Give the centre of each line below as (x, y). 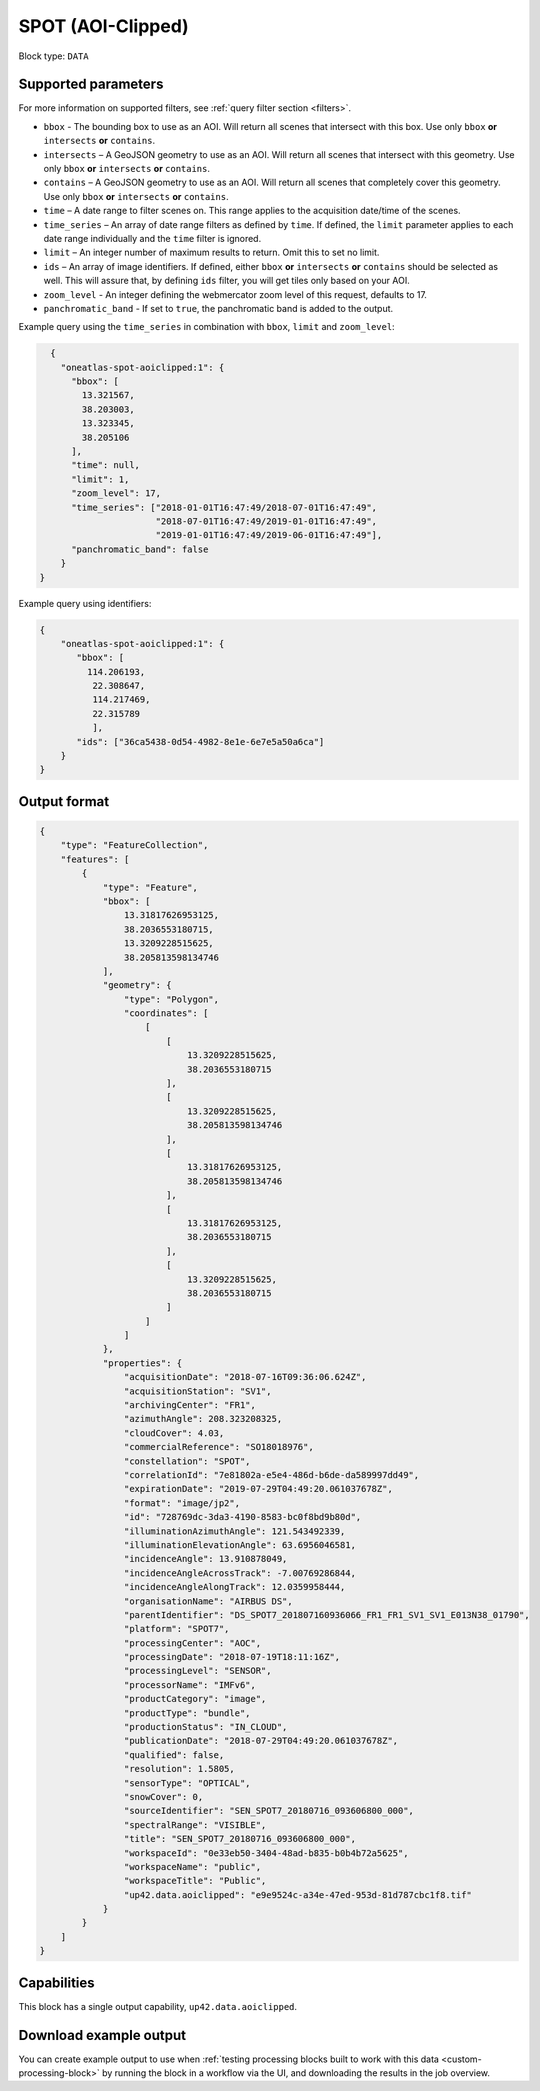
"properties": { (142, 1363)
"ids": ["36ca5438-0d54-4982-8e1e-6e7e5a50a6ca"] (200, 741)
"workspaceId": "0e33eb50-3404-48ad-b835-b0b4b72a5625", (266, 1853)
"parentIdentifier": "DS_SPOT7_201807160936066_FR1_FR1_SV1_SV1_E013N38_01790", (326, 1614)
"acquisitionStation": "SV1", (197, 1391)
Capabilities (56, 1982)
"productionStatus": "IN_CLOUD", (205, 1727)
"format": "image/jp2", (181, 1503)
